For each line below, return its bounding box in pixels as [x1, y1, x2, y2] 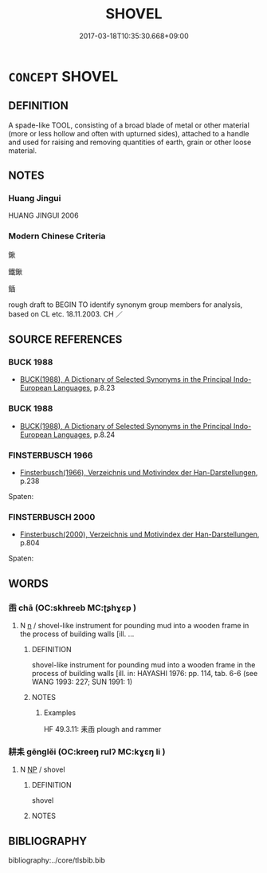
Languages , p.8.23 [53, 383, 116, 393]
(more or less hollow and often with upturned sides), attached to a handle [8, 128, 249, 138]
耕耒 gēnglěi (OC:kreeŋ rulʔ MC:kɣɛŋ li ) [8, 746, 166, 757]
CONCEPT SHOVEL [8, 67, 119, 85]
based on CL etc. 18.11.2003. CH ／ [8, 309, 124, 319]
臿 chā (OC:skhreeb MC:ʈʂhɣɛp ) [8, 602, 137, 613]
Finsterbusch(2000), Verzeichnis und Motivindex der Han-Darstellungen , [19, 529, 260, 539]
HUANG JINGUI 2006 [8, 210, 79, 220]
